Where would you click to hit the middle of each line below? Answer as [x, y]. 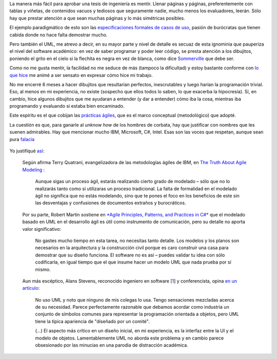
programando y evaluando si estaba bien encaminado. [67, 106]
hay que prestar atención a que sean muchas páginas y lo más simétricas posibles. [97, 18]
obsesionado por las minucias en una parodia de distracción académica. [112, 345]
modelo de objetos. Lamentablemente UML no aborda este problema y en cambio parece [130, 338]
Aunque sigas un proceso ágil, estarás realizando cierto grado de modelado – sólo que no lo [133, 182]
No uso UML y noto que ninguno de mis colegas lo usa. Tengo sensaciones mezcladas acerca [135, 300]
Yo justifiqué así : [27, 151]
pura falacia [22, 139]
